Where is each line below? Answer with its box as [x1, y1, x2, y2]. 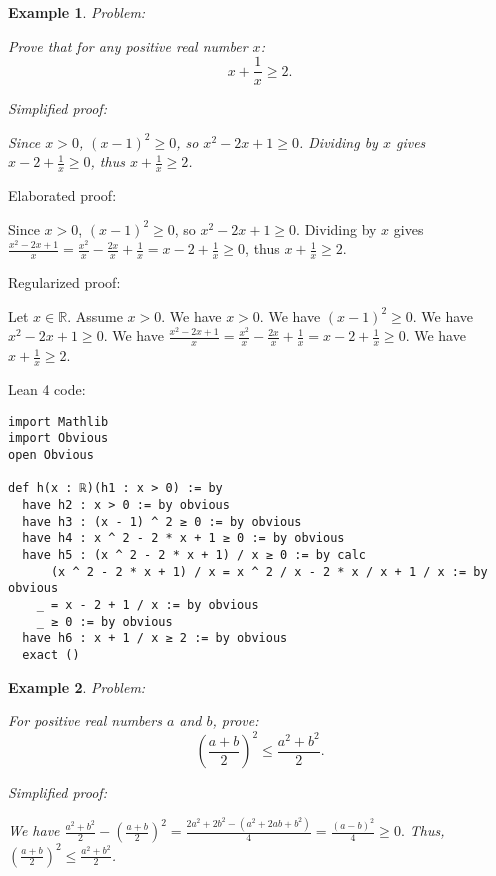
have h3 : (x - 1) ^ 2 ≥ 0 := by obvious [22, 514, 302, 529]
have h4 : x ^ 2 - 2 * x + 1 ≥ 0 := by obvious [22, 531, 345, 546]
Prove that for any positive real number [8, 35, 248, 56]
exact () [22, 647, 80, 662]
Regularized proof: [8, 272, 121, 293]
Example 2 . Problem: [8, 676, 146, 697]
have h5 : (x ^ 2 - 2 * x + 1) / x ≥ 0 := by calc [22, 547, 366, 562]
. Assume [67, 305, 123, 326]
